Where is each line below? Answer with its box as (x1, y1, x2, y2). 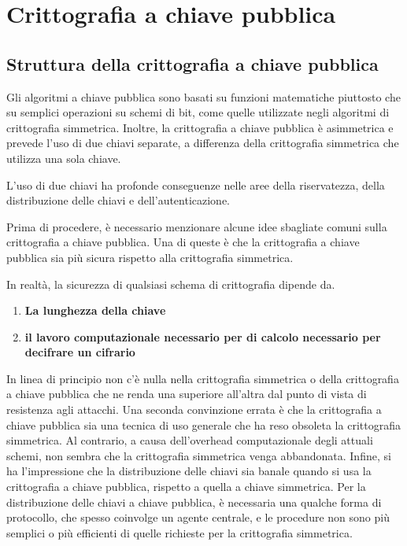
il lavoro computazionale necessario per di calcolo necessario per (24, 328, 381, 345)
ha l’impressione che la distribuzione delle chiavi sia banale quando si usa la (6, 463, 372, 479)
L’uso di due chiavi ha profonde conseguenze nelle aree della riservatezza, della (6, 176, 385, 193)
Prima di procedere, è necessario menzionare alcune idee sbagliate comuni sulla (6, 218, 387, 234)
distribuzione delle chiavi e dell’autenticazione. (6, 192, 231, 208)
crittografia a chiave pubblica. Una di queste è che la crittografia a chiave (6, 234, 360, 250)
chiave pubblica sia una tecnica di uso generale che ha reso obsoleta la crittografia (6, 416, 401, 433)
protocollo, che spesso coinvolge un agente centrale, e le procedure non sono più (6, 509, 390, 526)
